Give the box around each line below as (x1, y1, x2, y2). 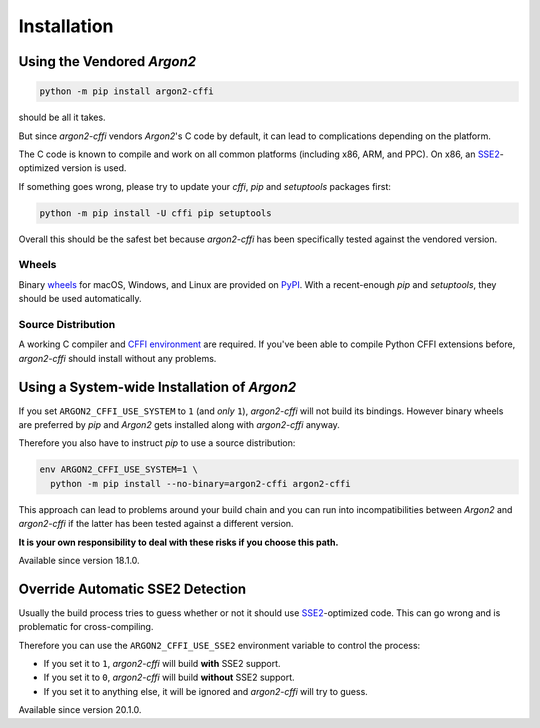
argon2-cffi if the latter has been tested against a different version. (18, 518, 294, 530)
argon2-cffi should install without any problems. (18, 352, 217, 364)
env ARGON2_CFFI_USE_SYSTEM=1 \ (39, 464, 199, 475)
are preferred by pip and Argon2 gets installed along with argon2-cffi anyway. (18, 419, 340, 431)
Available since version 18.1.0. (18, 554, 140, 566)
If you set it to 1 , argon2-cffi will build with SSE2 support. (43, 658, 281, 670)
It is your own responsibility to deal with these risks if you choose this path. (18, 536, 339, 548)
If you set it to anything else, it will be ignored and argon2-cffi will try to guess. (43, 685, 369, 697)
